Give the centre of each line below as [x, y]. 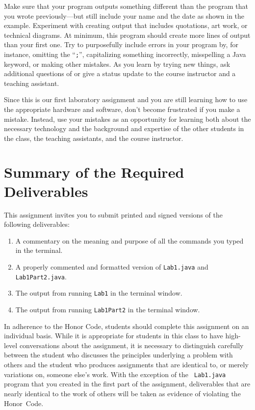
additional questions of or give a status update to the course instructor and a [120, 73]
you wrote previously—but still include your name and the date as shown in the [124, 15]
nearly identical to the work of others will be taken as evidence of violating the [122, 393]
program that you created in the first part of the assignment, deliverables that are [127, 384]
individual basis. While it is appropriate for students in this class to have [114, 336]
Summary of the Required [94, 172]
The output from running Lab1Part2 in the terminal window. [108, 310]
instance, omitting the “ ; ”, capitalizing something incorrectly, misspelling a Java [125, 54]
